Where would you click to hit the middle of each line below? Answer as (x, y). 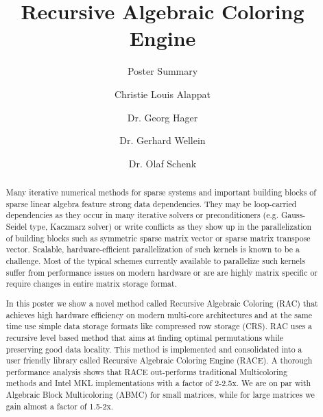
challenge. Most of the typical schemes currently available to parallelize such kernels (155, 261)
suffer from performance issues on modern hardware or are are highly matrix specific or (162, 272)
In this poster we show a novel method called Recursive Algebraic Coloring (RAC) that (162, 303)
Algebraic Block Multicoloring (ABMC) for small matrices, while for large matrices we (160, 395)
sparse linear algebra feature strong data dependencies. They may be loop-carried (151, 203)
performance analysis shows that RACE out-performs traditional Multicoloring (146, 371)
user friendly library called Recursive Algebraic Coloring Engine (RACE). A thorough (159, 360)
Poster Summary (163, 71)
